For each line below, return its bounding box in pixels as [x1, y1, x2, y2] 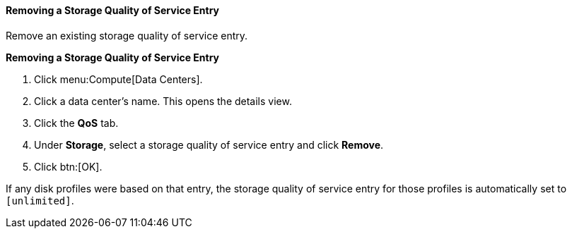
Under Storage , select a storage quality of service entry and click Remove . [34, 138, 384, 151]
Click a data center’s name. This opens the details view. [34, 94, 292, 107]
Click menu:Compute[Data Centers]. [34, 73, 203, 85]
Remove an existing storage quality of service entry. [6, 29, 248, 42]
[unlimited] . [6, 194, 74, 207]
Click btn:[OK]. [34, 160, 103, 173]
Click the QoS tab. [34, 116, 119, 129]
